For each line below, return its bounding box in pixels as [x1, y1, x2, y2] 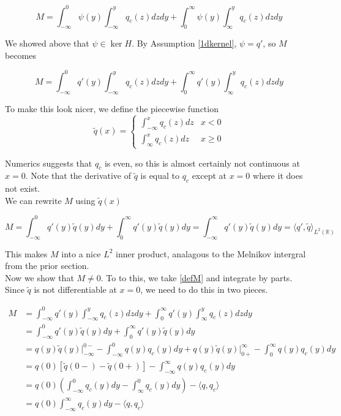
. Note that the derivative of [25, 169, 131, 182]
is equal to [140, 169, 180, 182]
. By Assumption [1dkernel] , [132, 37, 237, 50]
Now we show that [5, 271, 74, 284]
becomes [5, 48, 37, 61]
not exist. [5, 182, 40, 195]
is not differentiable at [34, 283, 117, 296]
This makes [5, 247, 48, 260]
